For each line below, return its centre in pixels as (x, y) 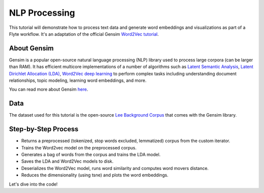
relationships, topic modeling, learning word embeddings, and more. (78, 80)
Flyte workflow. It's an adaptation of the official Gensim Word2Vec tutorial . (84, 34)
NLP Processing (42, 13)
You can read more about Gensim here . (48, 89)
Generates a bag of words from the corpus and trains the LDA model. (91, 155)
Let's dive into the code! (33, 184)
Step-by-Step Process (44, 129)
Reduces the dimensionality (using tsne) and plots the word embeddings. (95, 175)
